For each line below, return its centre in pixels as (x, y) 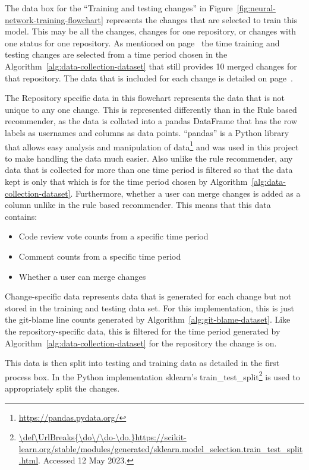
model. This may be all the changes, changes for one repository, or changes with (151, 31)
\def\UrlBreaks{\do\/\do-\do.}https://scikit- (103, 437)
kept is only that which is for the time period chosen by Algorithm (126, 181)
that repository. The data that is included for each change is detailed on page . (149, 78)
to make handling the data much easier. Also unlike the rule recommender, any (149, 158)
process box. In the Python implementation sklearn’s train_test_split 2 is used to (152, 376)
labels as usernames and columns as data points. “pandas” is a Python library (147, 132)
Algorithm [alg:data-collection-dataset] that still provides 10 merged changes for (151, 66)
